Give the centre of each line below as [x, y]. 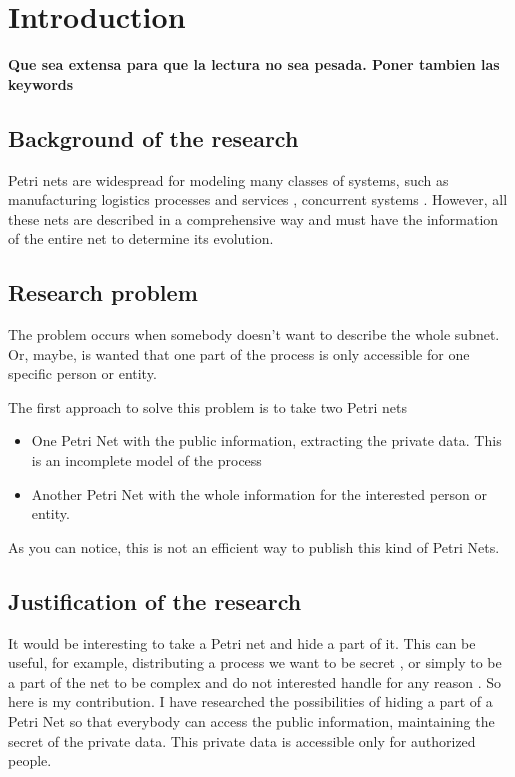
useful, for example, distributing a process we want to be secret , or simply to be [255, 662]
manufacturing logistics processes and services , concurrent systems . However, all [258, 199]
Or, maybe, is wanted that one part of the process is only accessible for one [239, 353]
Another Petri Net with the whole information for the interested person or [259, 493]
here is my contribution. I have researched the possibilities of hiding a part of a [250, 701]
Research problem [103, 292]
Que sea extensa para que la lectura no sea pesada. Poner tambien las [254, 64]
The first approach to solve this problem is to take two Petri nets [207, 406]
